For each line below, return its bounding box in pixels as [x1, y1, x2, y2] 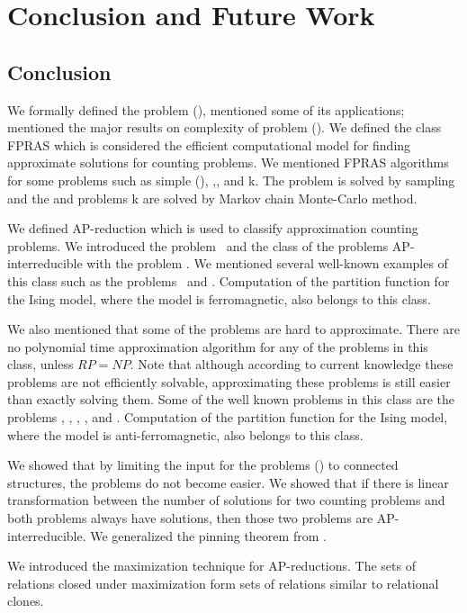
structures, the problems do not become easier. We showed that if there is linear [7, 473, 449, 491]
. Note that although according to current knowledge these [130, 355, 454, 374]
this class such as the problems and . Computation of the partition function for [7, 271, 450, 290]
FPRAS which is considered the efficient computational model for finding [7, 135, 411, 154]
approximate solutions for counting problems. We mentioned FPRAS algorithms [7, 153, 449, 172]
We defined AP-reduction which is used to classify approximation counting [7, 219, 418, 238]
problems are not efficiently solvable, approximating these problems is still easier [7, 372, 451, 391]
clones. [7, 591, 44, 610]
